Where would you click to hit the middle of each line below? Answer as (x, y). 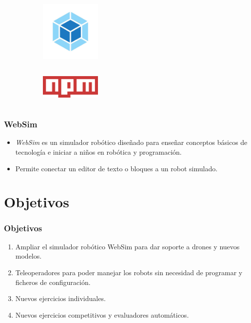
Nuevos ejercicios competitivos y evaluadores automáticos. (102, 314)
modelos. (29, 256)
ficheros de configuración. (53, 282)
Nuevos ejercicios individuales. (60, 298)
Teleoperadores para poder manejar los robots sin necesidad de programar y (129, 272)
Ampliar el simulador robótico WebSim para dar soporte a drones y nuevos (127, 246)
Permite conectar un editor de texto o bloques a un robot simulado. (116, 168)
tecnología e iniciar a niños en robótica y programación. (98, 151)
